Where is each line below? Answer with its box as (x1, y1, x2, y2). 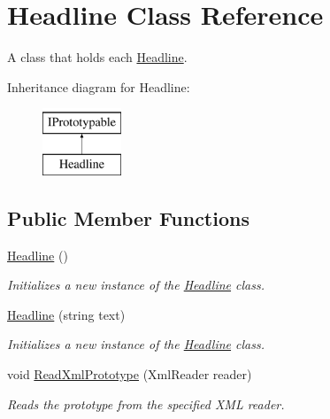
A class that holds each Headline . (7, 48, 188, 66)
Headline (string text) (7, 305, 126, 323)
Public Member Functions (7, 204, 249, 231)
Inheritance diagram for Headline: (7, 77, 190, 96)
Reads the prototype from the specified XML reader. (7, 394, 285, 413)
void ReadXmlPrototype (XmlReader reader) (7, 365, 252, 384)
